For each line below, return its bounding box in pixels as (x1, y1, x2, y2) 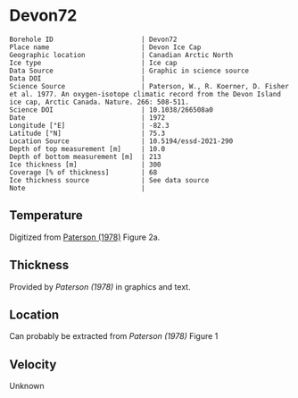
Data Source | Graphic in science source (9, 66, 250, 75)
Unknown (9, 381, 45, 392)
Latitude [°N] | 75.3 (9, 129, 166, 138)
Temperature (9, 207, 83, 224)
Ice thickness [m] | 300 (9, 160, 162, 169)
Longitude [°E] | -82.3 (9, 121, 170, 130)
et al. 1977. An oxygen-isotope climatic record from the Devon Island (9, 89, 281, 98)
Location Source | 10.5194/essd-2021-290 (9, 136, 234, 146)
